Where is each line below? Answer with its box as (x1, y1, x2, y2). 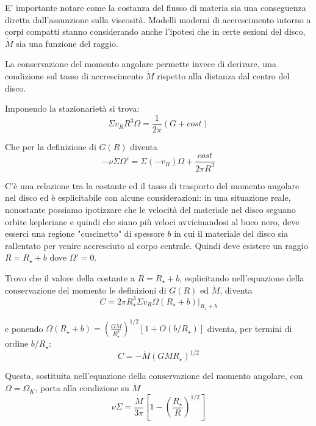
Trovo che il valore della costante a (5, 271, 135, 284)
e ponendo (5, 322, 43, 334)
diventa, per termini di (207, 322, 292, 334)
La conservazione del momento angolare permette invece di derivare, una (5, 57, 276, 70)
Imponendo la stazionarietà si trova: (5, 102, 140, 115)
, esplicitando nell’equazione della (179, 271, 304, 284)
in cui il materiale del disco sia (174, 227, 289, 240)
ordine (5, 337, 29, 350)
